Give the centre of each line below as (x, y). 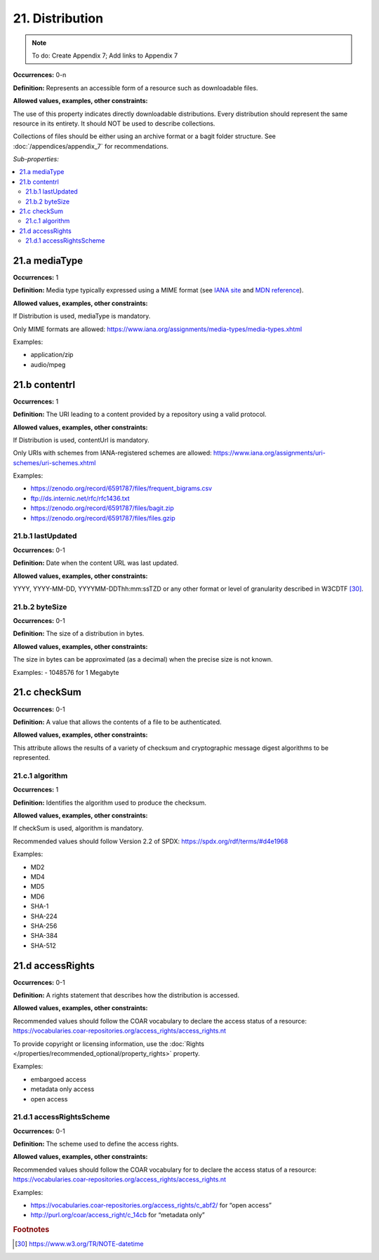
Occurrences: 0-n (40, 75)
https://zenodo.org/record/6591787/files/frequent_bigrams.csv (121, 488)
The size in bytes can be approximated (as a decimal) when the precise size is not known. (143, 659)
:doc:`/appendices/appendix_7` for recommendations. (91, 146)
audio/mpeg (48, 364)
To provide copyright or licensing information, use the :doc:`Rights (109, 1044)
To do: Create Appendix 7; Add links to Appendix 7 (105, 55)
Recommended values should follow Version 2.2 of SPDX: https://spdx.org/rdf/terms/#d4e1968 (151, 841)
